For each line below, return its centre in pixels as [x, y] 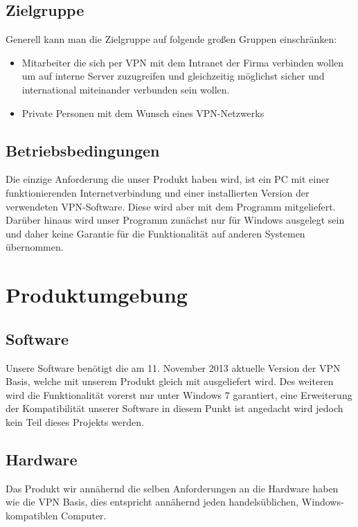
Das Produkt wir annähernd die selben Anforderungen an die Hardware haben [172, 488]
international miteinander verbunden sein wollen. [126, 89]
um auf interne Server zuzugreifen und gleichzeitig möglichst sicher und [173, 76]
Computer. [84, 515]
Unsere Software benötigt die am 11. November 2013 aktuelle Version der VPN [173, 367]
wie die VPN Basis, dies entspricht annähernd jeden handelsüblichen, [152, 502]
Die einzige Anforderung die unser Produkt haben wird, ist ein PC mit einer [168, 179]
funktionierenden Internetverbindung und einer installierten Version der [158, 192]
